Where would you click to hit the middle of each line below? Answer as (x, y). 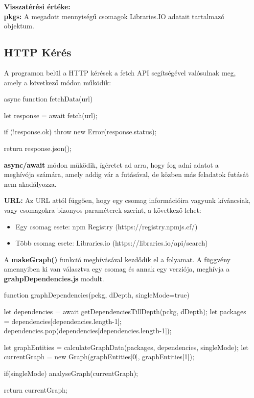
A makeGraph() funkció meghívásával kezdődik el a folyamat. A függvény (117, 259)
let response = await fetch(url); (51, 115)
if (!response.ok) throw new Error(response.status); (80, 132)
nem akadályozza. (30, 184)
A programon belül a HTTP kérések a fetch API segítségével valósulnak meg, (120, 72)
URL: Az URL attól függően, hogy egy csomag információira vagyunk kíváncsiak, (127, 200)
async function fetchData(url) (48, 99)
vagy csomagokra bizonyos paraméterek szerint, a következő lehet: (103, 210)
